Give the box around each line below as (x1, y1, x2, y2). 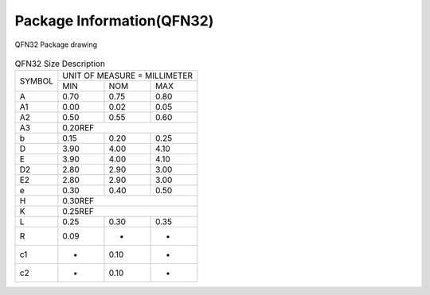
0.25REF (62, 206, 95, 217)
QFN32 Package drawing (14, 40, 98, 49)
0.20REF (62, 122, 95, 134)
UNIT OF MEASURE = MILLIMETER (62, 70, 193, 81)
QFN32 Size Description (14, 58, 105, 69)
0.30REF (62, 196, 95, 207)
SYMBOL (19, 76, 54, 87)
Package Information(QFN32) (14, 12, 214, 29)
